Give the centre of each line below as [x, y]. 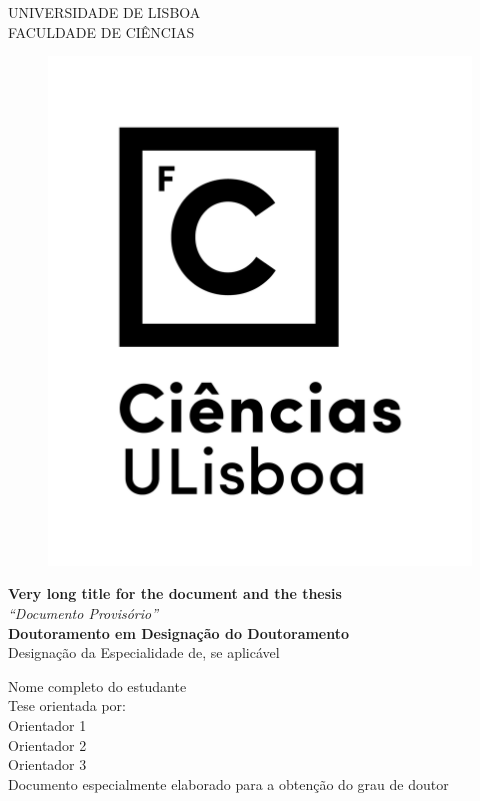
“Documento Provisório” [83, 612]
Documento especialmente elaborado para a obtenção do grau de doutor [228, 783]
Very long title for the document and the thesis [175, 593]
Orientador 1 [47, 724]
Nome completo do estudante [97, 685]
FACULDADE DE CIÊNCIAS [101, 31]
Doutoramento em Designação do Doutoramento [179, 632]
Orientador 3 [47, 764]
